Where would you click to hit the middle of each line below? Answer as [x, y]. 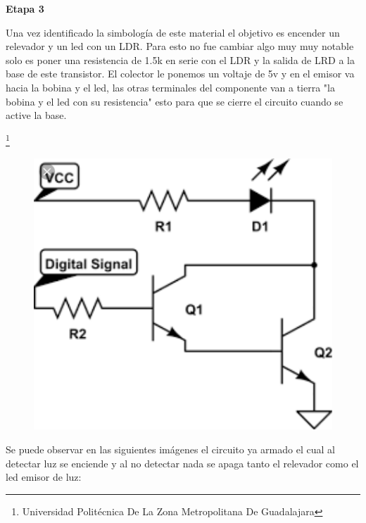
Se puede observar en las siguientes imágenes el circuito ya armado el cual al [170, 449]
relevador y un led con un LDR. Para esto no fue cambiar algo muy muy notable [180, 46]
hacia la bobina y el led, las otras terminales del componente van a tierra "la [170, 87]
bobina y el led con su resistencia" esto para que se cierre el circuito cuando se [175, 101]
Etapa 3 [25, 8]
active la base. [36, 115]
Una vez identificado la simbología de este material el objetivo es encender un [173, 32]
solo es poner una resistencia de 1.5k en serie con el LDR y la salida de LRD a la [180, 59]
